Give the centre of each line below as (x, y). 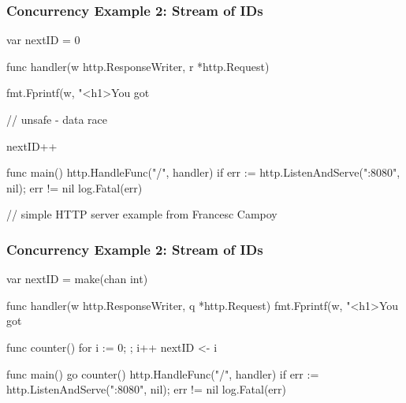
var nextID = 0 (43, 40)
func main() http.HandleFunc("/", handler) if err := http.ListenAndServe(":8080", (203, 172)
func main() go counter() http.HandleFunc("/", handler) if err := (163, 373)
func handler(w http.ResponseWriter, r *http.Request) (138, 66)
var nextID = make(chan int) (77, 279)
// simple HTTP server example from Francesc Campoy (142, 214)
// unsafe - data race (57, 119)
